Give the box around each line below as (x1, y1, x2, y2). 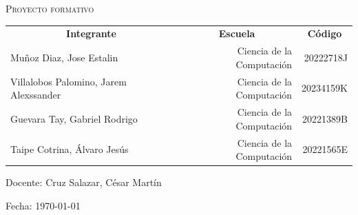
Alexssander (10, 88, 61, 102)
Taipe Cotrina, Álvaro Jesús (10, 142, 129, 156)
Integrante (66, 26, 116, 41)
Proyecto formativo (6, 1, 94, 15)
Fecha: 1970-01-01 (6, 198, 81, 212)
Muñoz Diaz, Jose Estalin (10, 50, 118, 64)
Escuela (218, 26, 255, 41)
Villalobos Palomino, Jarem (10, 74, 127, 88)
